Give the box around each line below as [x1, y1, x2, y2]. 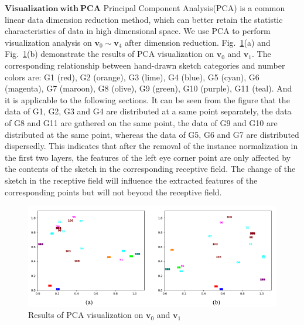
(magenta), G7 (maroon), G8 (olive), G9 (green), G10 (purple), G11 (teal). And [5, 82, 292, 94]
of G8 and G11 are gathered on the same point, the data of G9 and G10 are [5, 116, 278, 128]
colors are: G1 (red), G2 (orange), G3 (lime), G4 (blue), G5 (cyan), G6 [5, 70, 259, 83]
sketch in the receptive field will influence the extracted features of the [5, 174, 258, 186]
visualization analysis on [5, 36, 92, 48]
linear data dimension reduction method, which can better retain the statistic [5, 13, 283, 25]
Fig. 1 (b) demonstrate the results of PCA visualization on [5, 48, 214, 60]
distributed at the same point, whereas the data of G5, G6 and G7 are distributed [5, 128, 299, 140]
